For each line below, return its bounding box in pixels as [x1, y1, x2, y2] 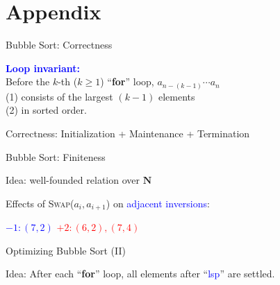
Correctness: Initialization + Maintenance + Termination [6, 126, 250, 141]
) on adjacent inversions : [106, 196, 210, 210]
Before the [6, 74, 50, 89]
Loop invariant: [6, 60, 81, 75]
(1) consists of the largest [6, 89, 113, 103]
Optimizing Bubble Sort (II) [6, 243, 126, 257]
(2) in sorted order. [6, 103, 87, 117]
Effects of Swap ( [6, 196, 74, 210]
